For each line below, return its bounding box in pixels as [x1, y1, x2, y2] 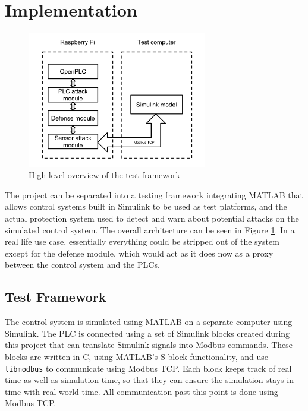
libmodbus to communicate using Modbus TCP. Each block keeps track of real [5, 362, 292, 374]
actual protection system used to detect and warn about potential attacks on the [5, 212, 299, 224]
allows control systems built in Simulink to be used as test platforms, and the [5, 200, 287, 213]
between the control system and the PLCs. [5, 258, 160, 271]
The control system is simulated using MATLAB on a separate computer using [5, 315, 293, 328]
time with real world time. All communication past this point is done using [5, 385, 278, 397]
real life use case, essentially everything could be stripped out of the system [5, 235, 279, 248]
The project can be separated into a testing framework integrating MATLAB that [5, 188, 304, 201]
